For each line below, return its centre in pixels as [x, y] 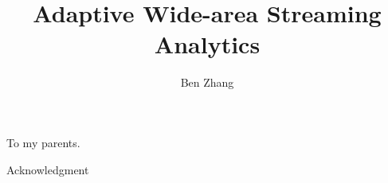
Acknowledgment [48, 169]
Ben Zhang [207, 82]
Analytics [207, 44]
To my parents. [43, 142]
